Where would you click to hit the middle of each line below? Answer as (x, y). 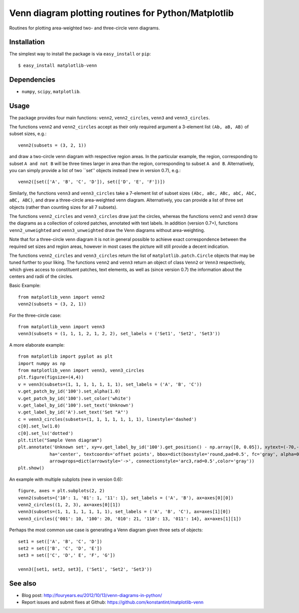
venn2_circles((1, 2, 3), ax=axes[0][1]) (69, 505)
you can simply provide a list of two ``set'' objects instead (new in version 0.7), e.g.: (95, 170)
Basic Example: (25, 286)
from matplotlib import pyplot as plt (66, 356)
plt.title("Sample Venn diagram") (60, 440)
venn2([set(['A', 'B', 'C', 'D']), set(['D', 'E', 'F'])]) (92, 182)
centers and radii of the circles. (41, 276)
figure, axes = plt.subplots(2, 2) (62, 491)
